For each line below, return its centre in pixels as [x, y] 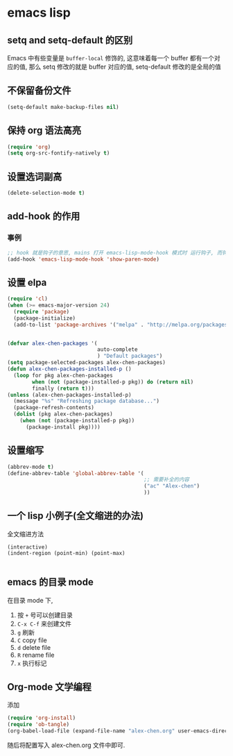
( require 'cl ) [28, 299]
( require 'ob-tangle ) [38, 725]
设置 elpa [27, 282]
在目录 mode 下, [30, 600]
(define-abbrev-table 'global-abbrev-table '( [76, 473]
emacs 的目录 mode [50, 582]
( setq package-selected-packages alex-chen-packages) [87, 363]
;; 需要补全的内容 [166, 480]
